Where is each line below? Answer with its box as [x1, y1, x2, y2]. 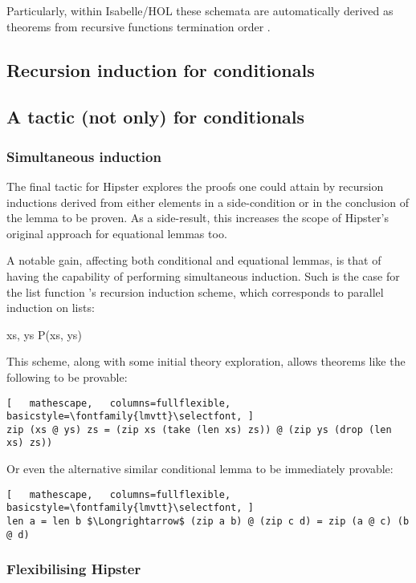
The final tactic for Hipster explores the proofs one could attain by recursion [6, 177, 384, 194]
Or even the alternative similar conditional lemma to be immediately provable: [6, 460, 394, 477]
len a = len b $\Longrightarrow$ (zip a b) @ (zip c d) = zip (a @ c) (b [6, 516, 410, 528]
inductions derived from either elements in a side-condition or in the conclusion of [6, 193, 409, 210]
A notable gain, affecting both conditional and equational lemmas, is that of [6, 252, 381, 269]
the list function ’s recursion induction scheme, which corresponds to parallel [6, 283, 384, 300]
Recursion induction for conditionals [6, 57, 315, 82]
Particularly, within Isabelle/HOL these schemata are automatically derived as [6, 2, 394, 18]
